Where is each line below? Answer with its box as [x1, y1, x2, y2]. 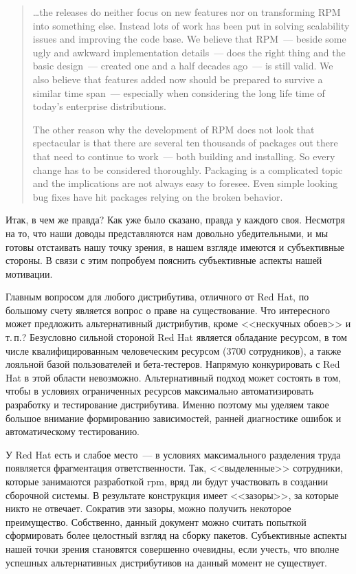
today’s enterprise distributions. [32, 99, 166, 113]
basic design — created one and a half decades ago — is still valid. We [32, 58, 333, 73]
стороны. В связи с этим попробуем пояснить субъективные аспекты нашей [5, 253, 322, 267]
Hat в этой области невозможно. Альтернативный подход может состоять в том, [5, 370, 341, 384]
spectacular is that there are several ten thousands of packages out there [32, 135, 338, 150]
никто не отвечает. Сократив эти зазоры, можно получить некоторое [5, 501, 291, 516]
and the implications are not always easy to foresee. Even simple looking [32, 176, 338, 190]
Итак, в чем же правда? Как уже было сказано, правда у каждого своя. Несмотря [5, 212, 345, 227]
